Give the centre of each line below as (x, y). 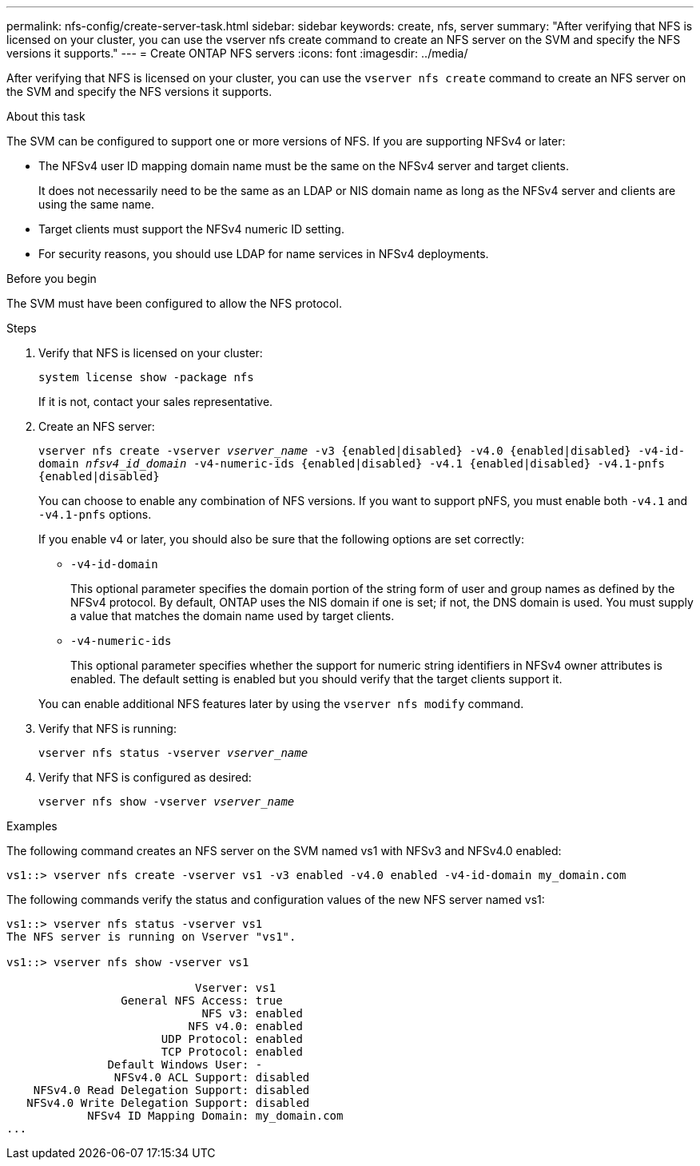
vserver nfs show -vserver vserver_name (167, 802)
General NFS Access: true (202, 1001)
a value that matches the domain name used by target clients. (233, 616)
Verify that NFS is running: (107, 728)
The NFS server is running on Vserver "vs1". (151, 937)
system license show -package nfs (146, 377)
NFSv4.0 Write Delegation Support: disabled (168, 1103)
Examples (32, 826)
